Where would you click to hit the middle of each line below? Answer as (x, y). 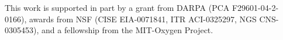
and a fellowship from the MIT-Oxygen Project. (127, 30)
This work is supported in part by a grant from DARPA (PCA (117, 7)
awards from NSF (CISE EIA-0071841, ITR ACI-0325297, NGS (143, 19)
